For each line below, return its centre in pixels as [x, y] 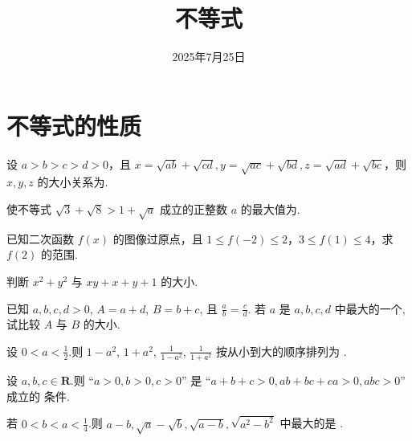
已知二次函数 [40, 238]
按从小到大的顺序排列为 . [281, 351]
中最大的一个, [370, 308]
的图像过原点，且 [158, 238]
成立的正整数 [193, 209]
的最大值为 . [270, 209]
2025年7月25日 [209, 57]
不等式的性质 [74, 125]
